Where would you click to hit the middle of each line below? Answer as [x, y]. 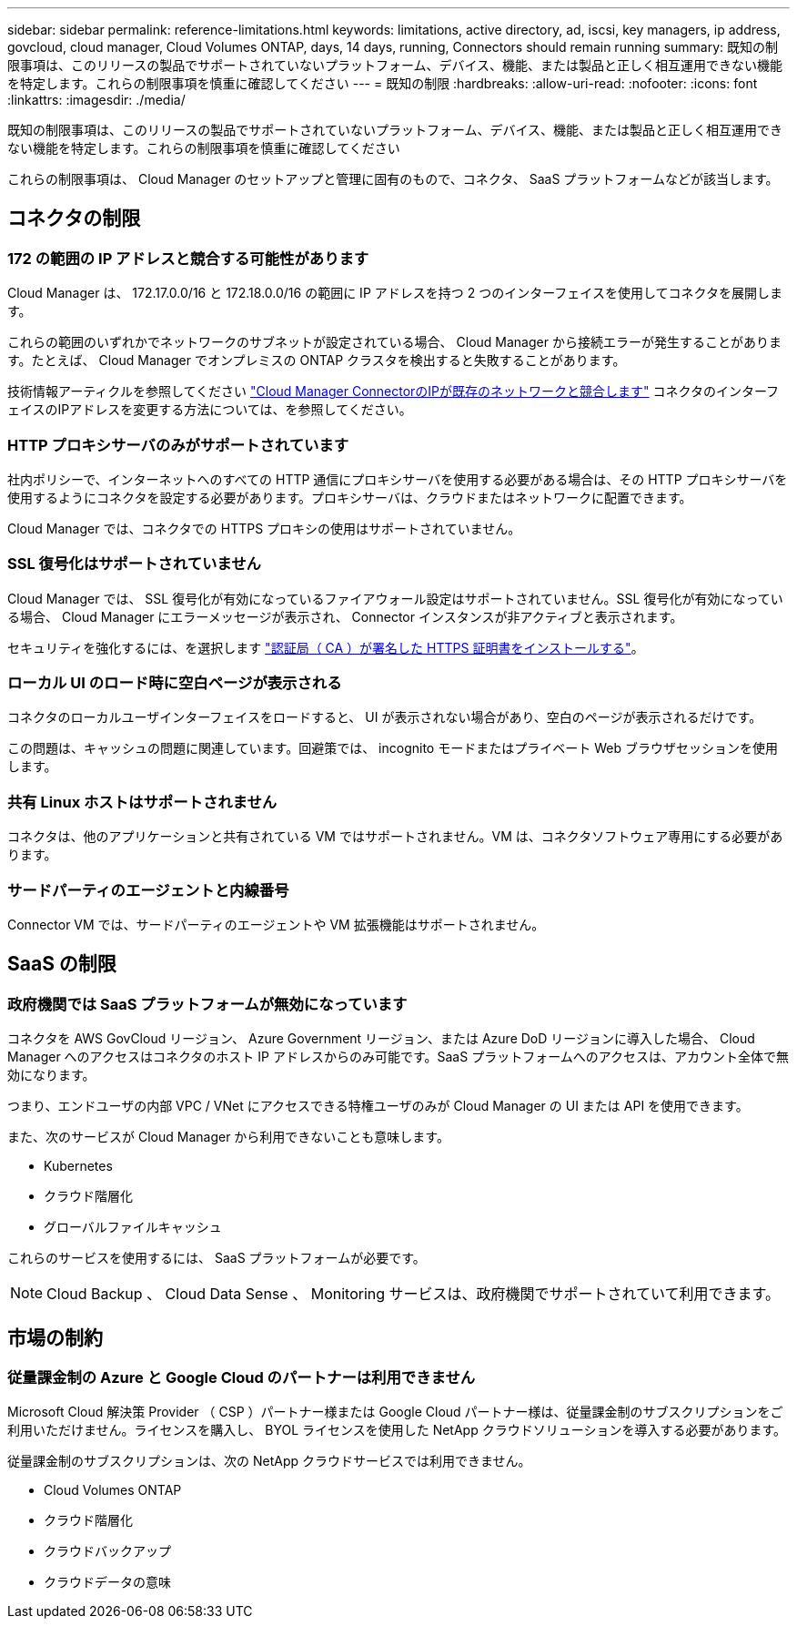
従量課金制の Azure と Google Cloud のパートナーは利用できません [242, 1378]
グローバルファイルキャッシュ [133, 1227]
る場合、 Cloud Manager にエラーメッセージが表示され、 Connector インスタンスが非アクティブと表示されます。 [345, 616]
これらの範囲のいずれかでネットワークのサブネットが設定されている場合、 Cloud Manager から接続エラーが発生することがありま [394, 342]
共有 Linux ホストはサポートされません [142, 802]
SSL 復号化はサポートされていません [134, 564]
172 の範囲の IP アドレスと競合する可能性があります [188, 258]
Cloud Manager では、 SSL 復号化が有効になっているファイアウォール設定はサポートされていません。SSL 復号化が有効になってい [395, 598]
